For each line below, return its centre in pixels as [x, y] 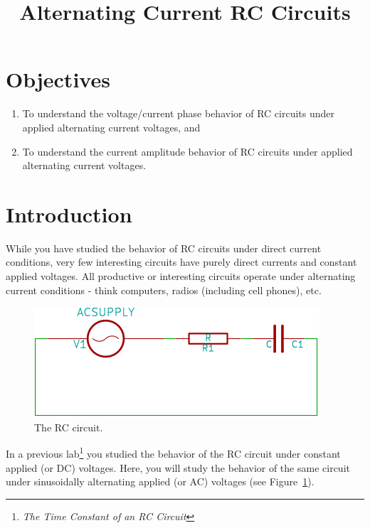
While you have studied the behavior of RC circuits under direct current [164, 248]
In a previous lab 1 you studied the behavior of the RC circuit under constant [173, 453]
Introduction [69, 214]
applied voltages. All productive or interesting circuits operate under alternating [181, 276]
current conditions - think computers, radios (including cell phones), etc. [164, 290]
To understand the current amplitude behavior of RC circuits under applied [187, 151]
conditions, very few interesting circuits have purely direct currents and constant [181, 262]
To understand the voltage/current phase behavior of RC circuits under [178, 113]
